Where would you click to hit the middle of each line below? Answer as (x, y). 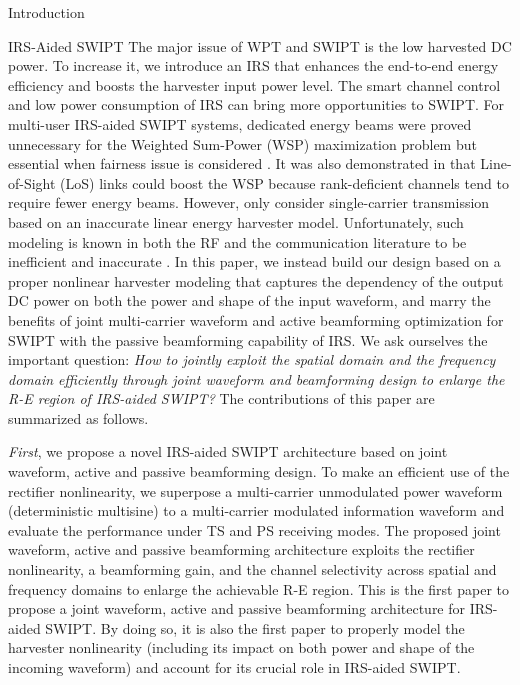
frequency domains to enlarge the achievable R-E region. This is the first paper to (258, 588)
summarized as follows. (78, 417)
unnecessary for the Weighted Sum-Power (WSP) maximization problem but (242, 143)
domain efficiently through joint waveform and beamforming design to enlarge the (256, 378)
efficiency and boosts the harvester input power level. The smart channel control (254, 84)
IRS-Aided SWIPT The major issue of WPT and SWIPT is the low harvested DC (260, 45)
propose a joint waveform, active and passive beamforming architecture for (237, 608)
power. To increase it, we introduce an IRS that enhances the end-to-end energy (253, 65)
